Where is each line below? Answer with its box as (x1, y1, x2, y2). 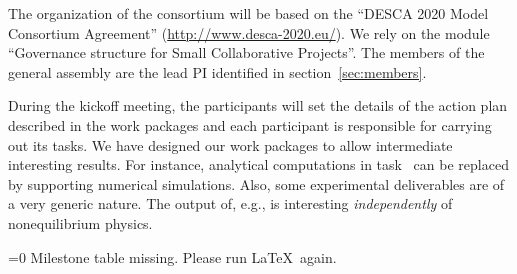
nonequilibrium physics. (8, 212, 153, 233)
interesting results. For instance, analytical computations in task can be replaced (8, 154, 509, 175)
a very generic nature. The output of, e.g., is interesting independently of (8, 193, 453, 214)
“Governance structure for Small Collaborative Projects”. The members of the (8, 42, 485, 63)
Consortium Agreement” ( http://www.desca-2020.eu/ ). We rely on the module (8, 22, 490, 43)
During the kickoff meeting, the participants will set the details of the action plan (8, 95, 508, 116)
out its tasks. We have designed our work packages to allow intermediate (8, 134, 453, 155)
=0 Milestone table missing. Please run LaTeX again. (8, 246, 337, 267)
